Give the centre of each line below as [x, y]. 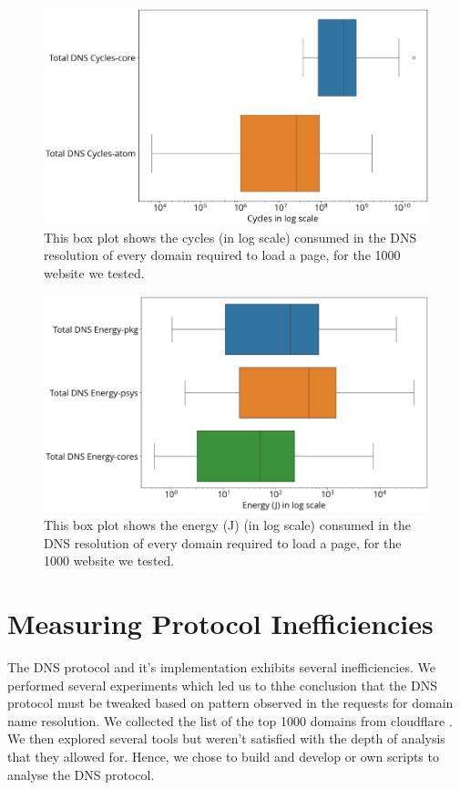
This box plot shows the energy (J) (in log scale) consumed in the [228, 525]
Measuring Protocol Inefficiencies [220, 624]
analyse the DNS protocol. [81, 774]
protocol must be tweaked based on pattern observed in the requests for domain [230, 703]
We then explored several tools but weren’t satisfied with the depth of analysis [226, 738]
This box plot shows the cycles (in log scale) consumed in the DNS [230, 237]
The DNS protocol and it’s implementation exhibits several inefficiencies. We [221, 667]
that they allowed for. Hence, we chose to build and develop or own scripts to [223, 757]
